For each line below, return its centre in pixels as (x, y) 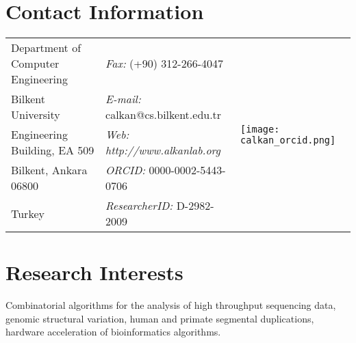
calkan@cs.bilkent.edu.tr (164, 115)
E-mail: (123, 99)
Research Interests (94, 272)
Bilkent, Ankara (49, 170)
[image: (260, 129)
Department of (46, 48)
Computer (35, 64)
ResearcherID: (139, 206)
